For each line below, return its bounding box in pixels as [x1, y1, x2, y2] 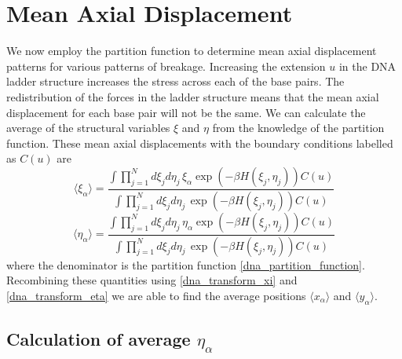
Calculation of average [6, 327, 191, 350]
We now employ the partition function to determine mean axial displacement [6, 42, 377, 59]
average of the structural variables [6, 119, 170, 136]
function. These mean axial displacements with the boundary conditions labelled [6, 134, 393, 151]
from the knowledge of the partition [212, 119, 385, 136]
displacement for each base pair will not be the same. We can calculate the [6, 104, 366, 120]
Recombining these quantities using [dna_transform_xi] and [6, 272, 298, 288]
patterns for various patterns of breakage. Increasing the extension [6, 57, 326, 74]
